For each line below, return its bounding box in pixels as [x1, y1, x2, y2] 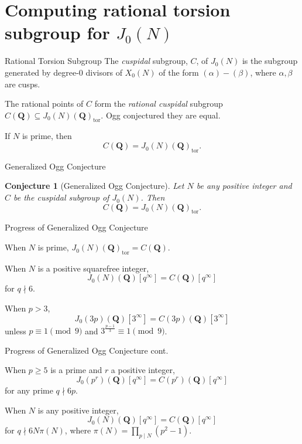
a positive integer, [111, 364, 175, 376]
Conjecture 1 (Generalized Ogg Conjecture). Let [5, 179, 184, 192]
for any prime [5, 384, 53, 396]
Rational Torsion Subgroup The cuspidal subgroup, [5, 55, 188, 67]
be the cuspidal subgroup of [13, 191, 109, 204]
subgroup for [5, 21, 110, 45]
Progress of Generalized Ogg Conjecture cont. [5, 344, 169, 356]
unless [5, 324, 26, 337]
